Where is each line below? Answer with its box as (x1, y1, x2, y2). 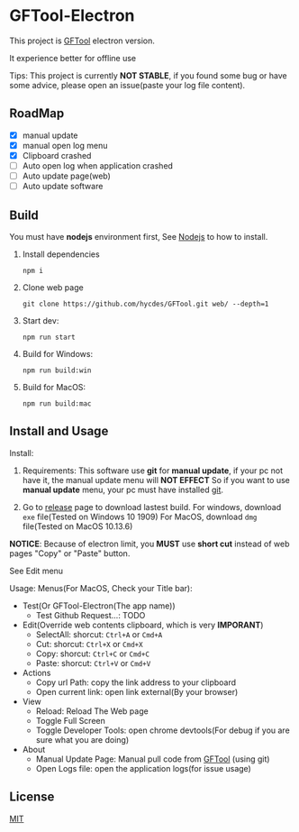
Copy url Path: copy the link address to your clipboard (35, 677, 237, 688)
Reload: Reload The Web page (35, 705, 149, 717)
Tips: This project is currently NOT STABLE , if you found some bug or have (9, 69, 287, 81)
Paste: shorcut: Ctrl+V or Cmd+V (35, 657, 151, 668)
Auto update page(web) (22, 170, 111, 181)
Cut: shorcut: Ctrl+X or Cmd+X (35, 638, 143, 649)
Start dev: (22, 315, 59, 325)
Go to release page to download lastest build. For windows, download (22, 501, 282, 512)
